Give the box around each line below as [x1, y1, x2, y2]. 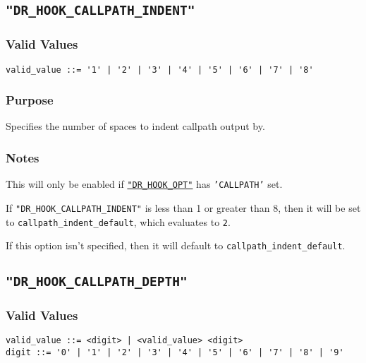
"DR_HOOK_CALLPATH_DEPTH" [6, 274, 188, 290]
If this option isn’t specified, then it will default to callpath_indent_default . [6, 238, 346, 253]
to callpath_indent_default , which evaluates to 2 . [6, 214, 231, 229]
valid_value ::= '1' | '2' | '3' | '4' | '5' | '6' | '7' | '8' [6, 64, 314, 75]
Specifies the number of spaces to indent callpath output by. [6, 119, 265, 133]
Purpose [6, 91, 54, 109]
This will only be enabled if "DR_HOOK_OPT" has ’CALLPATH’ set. [6, 177, 283, 191]
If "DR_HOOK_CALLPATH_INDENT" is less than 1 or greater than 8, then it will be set [6, 200, 361, 215]
